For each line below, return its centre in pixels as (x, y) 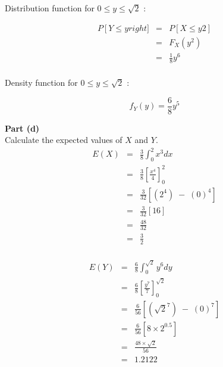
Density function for (41, 83)
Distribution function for (50, 8)
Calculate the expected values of (64, 140)
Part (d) (22, 128)
